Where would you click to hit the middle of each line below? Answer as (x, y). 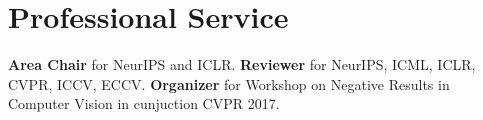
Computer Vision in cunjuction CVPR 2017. (144, 103)
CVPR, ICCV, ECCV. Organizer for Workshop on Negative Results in (229, 83)
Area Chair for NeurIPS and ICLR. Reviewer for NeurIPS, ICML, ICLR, (242, 64)
